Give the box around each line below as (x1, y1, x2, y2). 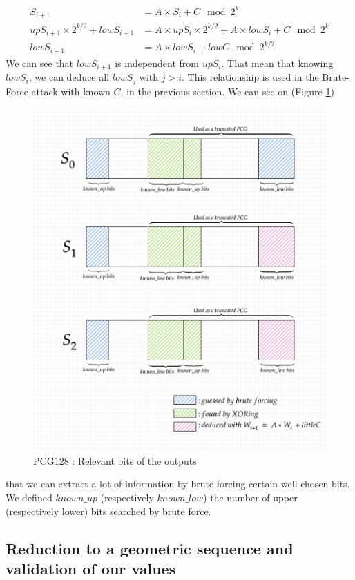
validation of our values (6, 557, 176, 579)
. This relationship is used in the (181, 70, 319, 84)
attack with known (31, 84, 111, 98)
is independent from (115, 55, 199, 70)
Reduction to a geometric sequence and (6, 537, 294, 559)
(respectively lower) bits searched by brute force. (6, 503, 211, 518)
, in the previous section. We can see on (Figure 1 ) (120, 84, 334, 98)
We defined (6, 490, 52, 504)
